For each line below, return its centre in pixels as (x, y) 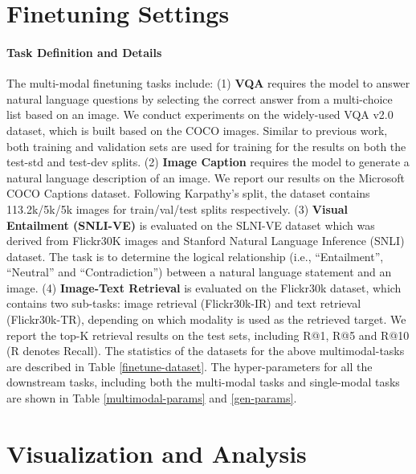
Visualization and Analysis (157, 453)
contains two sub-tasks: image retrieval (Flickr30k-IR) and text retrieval (184, 303)
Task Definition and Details (84, 52)
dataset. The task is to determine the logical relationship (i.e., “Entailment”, (195, 256)
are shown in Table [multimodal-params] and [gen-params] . (152, 398)
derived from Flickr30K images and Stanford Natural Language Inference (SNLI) (206, 241)
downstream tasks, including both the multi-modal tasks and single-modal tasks (203, 382)
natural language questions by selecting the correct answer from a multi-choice (200, 98)
